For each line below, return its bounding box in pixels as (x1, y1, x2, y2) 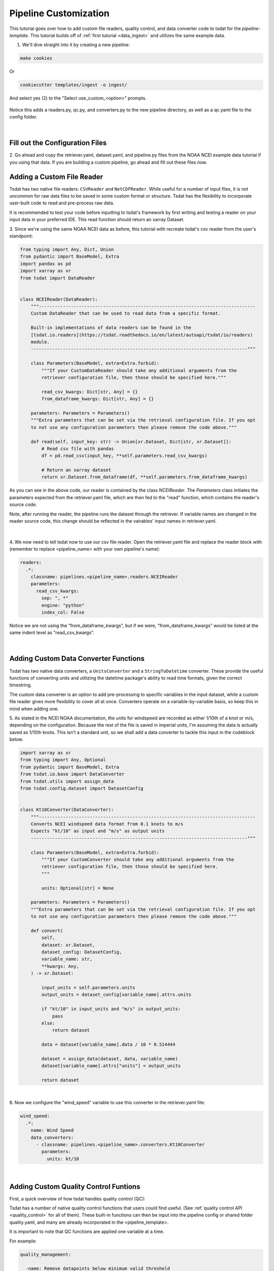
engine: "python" (41, 602, 85, 608)
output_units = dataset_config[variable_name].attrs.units (41, 992, 192, 997)
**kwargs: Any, (41, 963, 80, 969)
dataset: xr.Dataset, (41, 942, 95, 948)
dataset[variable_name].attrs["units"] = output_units (41, 1063, 181, 1069)
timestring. (9, 682, 32, 688)
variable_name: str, (41, 956, 93, 962)
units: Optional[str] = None (41, 885, 114, 891)
